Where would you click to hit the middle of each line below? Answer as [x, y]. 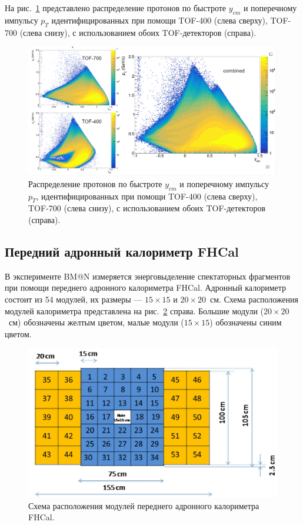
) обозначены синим [246, 322]
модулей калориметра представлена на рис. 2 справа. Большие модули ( [134, 310]
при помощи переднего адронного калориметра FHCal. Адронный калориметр [146, 288]
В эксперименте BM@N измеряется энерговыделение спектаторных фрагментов [148, 276]
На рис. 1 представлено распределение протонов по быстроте [116, 8]
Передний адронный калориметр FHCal [122, 251]
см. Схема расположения [254, 299]
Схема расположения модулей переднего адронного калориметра [144, 505]
